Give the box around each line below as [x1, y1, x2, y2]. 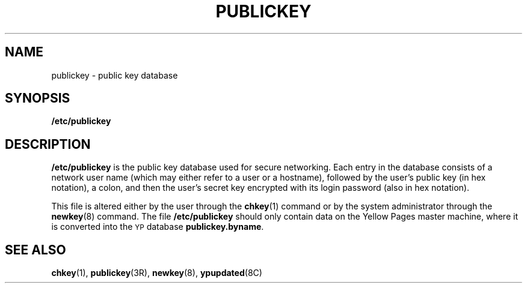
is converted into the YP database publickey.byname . [51, 221, 264, 232]
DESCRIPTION [5, 136, 91, 152]
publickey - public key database [51, 70, 178, 80]
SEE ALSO [5, 242, 66, 257]
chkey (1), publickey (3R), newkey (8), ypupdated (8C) [51, 268, 262, 278]
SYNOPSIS [5, 91, 70, 106]
